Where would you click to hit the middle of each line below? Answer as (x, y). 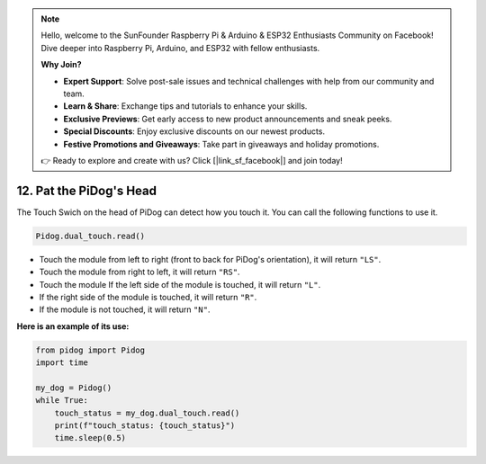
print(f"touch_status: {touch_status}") (145, 426)
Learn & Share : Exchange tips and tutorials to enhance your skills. (185, 106)
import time (62, 363)
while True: (62, 401)
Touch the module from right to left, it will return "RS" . (139, 272)
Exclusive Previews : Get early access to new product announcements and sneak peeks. (228, 119)
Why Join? (61, 65)
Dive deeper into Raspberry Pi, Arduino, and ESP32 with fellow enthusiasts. (180, 48)
